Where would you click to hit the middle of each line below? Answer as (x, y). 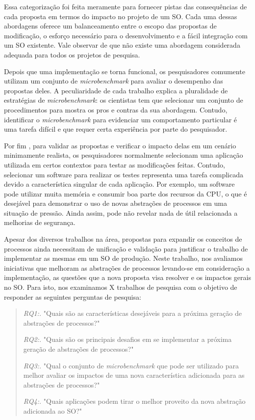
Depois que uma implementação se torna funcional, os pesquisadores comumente (125, 71)
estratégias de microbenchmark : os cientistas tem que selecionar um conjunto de (124, 100)
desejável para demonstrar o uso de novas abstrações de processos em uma (116, 203)
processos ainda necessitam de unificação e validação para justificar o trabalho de (126, 248)
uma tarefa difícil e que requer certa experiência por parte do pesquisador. (116, 129)
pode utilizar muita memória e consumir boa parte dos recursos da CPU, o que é (126, 193)
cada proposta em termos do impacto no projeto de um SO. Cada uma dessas (121, 16)
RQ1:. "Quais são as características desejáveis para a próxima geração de (132, 313)
